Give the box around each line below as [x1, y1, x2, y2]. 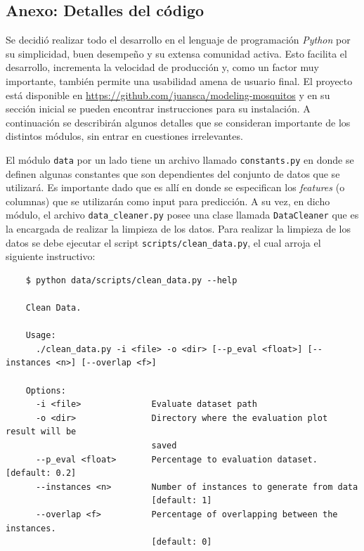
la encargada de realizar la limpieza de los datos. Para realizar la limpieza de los [6, 221, 351, 236]
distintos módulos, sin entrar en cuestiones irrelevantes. [6, 129, 243, 143]
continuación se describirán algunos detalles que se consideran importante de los [6, 115, 351, 129]
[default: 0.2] [6, 468, 77, 479]
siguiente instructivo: [6, 249, 96, 264]
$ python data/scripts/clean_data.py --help [25, 275, 238, 285]
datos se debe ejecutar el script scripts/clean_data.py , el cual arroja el [6, 235, 321, 249]
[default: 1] [151, 495, 212, 506]
